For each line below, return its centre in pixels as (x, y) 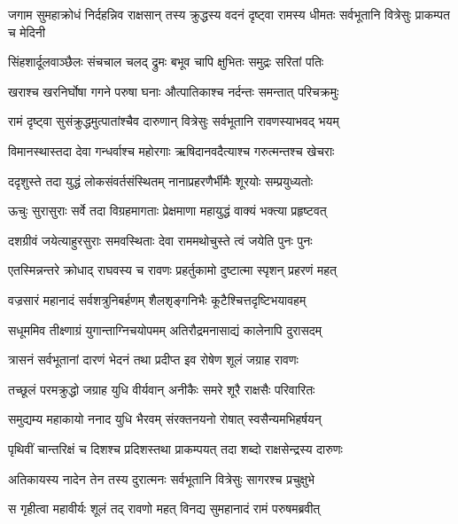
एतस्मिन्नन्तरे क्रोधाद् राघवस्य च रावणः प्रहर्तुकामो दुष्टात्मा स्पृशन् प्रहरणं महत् (172, 270)
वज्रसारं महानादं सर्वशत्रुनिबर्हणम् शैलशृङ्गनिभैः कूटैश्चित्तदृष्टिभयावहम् (157, 299)
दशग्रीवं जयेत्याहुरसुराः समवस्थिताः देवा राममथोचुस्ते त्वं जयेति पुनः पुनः (160, 240)
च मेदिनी (27, 31)
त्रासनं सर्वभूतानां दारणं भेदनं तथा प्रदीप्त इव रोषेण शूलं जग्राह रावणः (153, 360)
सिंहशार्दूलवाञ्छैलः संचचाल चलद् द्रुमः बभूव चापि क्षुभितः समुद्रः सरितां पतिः (166, 62)
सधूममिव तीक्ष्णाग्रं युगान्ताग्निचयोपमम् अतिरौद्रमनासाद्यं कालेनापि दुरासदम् (165, 329)
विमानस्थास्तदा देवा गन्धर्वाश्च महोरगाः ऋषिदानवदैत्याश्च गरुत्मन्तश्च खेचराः (171, 150)
